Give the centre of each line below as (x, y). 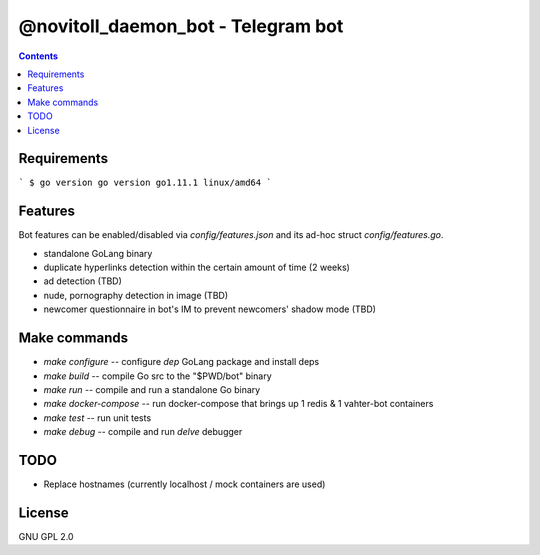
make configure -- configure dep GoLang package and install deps (181, 362)
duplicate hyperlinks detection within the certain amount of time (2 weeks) (196, 267)
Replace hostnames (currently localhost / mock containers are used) (184, 484)
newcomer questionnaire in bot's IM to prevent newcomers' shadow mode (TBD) (210, 309)
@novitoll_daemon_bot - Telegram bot (181, 26)
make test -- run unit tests (97, 417)
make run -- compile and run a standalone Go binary (152, 389)
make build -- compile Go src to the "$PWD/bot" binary (157, 376)
